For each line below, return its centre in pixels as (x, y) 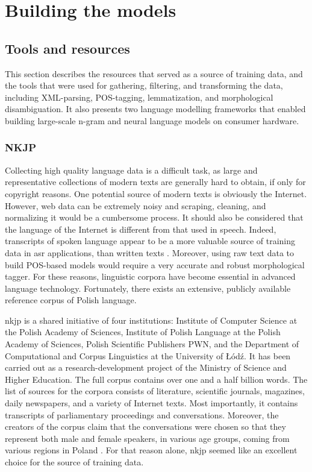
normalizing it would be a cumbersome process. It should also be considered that (154, 217)
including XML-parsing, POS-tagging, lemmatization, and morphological (139, 97)
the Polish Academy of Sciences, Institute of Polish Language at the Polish (143, 332)
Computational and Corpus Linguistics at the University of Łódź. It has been (148, 355)
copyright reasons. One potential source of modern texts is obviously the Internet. (156, 193)
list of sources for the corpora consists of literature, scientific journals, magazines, (155, 391)
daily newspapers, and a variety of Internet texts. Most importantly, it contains (151, 403)
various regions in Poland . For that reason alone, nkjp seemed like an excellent (151, 450)
